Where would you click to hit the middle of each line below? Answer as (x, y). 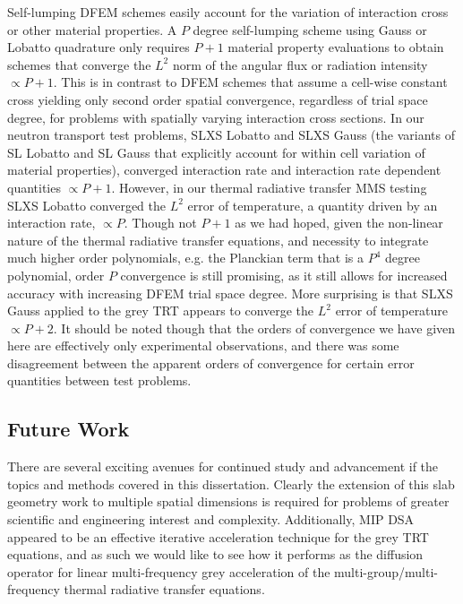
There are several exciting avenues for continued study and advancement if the (223, 466)
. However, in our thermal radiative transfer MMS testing (269, 187)
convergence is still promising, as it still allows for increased (284, 275)
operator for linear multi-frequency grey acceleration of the (169, 571)
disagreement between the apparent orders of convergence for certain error (211, 362)
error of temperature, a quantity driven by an (313, 205)
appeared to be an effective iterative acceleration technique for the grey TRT (218, 536)
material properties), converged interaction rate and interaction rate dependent (224, 170)
